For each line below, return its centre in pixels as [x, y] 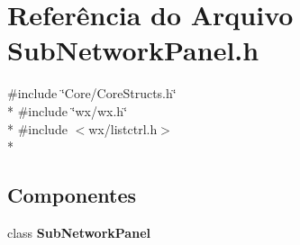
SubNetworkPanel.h [133, 50]
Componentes [72, 195]
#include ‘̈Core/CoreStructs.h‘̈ [92, 93]
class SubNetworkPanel [79, 232]
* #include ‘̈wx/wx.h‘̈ [68, 110]
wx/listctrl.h [123, 128]
